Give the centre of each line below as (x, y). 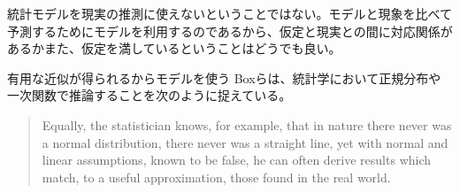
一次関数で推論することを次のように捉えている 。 (149, 95)
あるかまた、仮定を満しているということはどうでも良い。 (174, 48)
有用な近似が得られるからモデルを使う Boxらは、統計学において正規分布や (224, 77)
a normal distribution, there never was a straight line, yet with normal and (245, 142)
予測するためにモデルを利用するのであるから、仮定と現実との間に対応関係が (230, 31)
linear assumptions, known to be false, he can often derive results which (237, 160)
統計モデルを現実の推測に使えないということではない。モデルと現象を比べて (230, 13)
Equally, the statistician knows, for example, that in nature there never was (247, 124)
